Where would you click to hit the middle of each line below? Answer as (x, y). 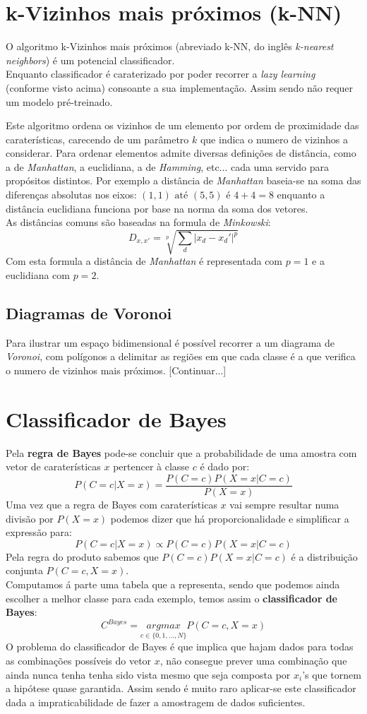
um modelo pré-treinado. (59, 101)
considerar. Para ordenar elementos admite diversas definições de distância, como (181, 153)
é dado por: (225, 466)
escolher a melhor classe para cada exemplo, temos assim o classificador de (172, 598)
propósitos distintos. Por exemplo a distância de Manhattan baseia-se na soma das (183, 180)
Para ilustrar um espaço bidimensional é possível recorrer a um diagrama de (170, 342)
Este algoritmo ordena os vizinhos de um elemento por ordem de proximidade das (182, 125)
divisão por (30, 518)
